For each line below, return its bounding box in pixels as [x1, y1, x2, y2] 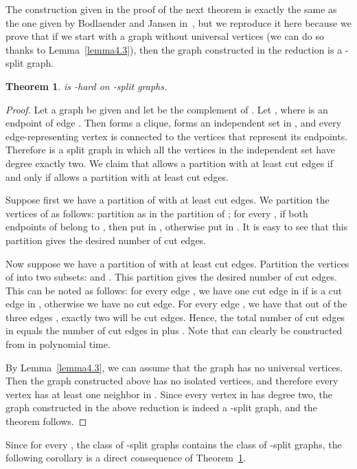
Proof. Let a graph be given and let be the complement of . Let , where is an [5, 102, 328, 116]
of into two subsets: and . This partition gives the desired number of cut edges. [5, 270, 337, 284]
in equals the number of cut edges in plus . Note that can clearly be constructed [5, 323, 343, 338]
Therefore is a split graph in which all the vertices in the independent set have [5, 142, 335, 157]
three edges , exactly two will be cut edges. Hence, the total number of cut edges [5, 309, 345, 324]
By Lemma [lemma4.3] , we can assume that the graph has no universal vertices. [5, 360, 343, 374]
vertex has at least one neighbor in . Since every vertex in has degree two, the [5, 386, 332, 401]
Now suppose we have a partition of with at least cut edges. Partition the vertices [5, 256, 349, 270]
